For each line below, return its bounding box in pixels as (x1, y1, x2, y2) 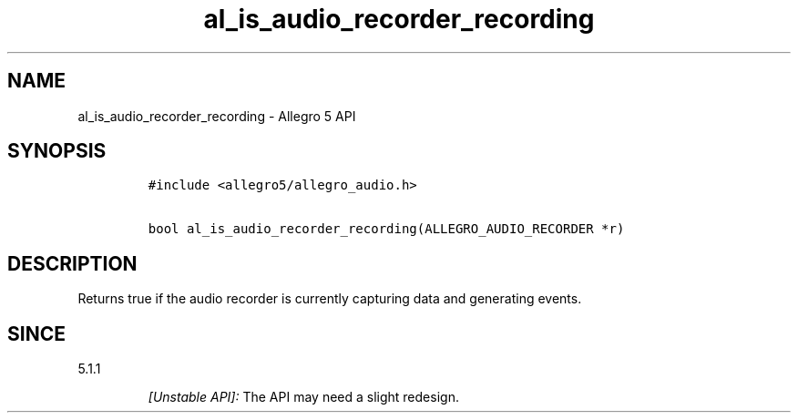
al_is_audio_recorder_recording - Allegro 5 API (77, 108, 356, 124)
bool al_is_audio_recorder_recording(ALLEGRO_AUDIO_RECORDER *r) (148, 221, 625, 237)
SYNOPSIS (7, 139, 107, 163)
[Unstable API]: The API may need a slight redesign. (148, 389, 459, 405)
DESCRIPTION (7, 251, 138, 275)
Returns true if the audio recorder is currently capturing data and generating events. (77, 291, 582, 307)
